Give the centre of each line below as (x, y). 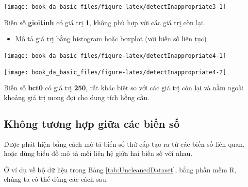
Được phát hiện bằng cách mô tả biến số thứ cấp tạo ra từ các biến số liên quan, (124, 144)
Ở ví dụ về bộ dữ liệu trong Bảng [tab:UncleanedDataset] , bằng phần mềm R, (120, 169)
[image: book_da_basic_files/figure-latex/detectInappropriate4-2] (115, 72)
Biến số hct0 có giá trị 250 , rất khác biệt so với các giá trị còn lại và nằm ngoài (124, 88)
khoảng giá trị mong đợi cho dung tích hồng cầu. (77, 97)
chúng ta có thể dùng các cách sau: (56, 179)
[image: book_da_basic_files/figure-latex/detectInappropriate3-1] (115, 7)
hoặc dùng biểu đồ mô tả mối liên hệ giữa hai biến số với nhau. (98, 153)
